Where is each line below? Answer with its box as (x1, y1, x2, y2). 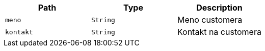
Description (196, 3, 243, 13)
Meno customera (177, 15, 243, 25)
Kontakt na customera (177, 27, 261, 37)
